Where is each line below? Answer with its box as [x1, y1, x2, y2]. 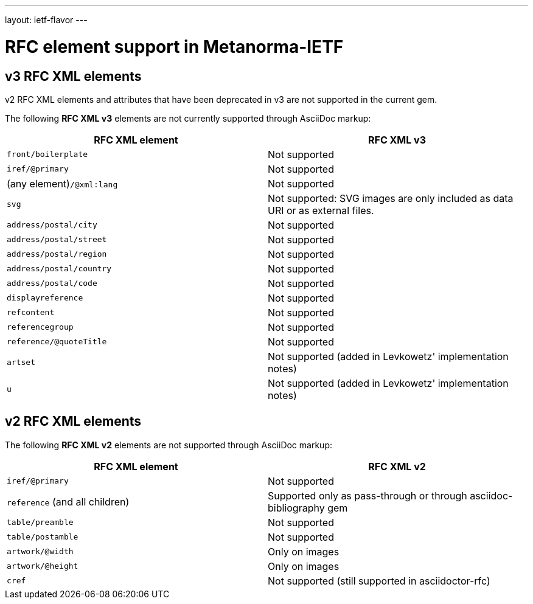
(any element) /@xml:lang [7, 177, 118, 190]
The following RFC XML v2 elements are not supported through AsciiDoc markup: [5, 439, 332, 450]
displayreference [7, 293, 83, 303]
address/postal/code [7, 279, 97, 288]
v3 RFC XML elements [5, 68, 142, 84]
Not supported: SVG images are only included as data [268, 192, 514, 204]
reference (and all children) [7, 495, 130, 508]
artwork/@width [7, 547, 74, 557]
